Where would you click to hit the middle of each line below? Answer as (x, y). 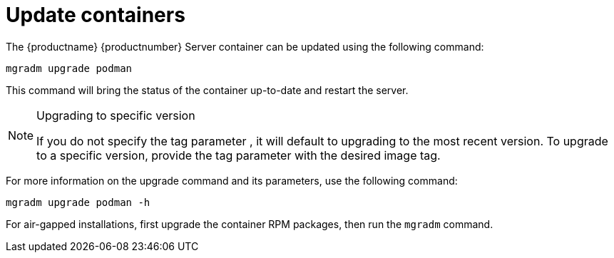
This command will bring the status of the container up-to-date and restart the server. (207, 90)
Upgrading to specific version (116, 115)
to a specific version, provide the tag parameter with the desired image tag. (239, 155)
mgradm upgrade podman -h (78, 202)
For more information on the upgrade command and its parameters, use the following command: (232, 180)
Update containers (96, 15)
